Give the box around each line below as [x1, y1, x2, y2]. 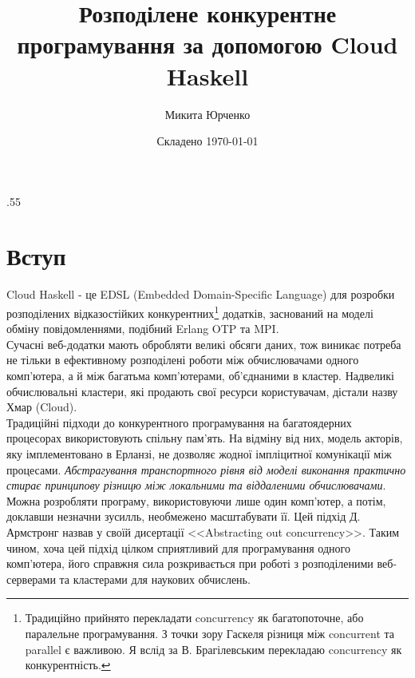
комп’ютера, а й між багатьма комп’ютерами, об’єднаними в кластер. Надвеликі [6, 367, 395, 384]
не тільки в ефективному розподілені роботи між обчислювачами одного [6, 351, 359, 368]
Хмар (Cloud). [6, 398, 77, 415]
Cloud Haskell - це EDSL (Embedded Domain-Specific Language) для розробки [6, 286, 395, 303]
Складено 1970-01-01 [156, 133, 259, 149]
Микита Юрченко [164, 105, 251, 122]
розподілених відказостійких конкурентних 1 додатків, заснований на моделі [6, 303, 373, 321]
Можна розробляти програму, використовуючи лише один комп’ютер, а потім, [6, 492, 386, 509]
